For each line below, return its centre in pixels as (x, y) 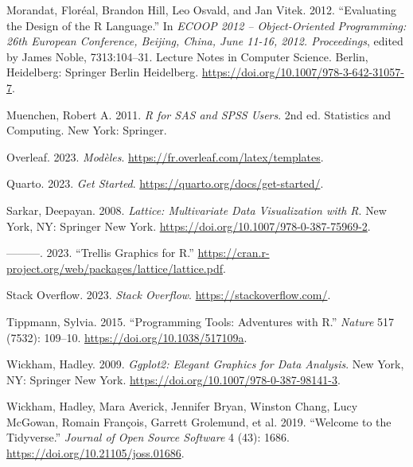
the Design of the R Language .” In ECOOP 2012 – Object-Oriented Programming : (206, 25)
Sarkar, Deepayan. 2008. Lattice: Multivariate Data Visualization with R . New (197, 210)
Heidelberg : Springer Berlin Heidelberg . (103, 72)
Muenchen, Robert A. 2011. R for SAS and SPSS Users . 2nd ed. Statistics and (199, 114)
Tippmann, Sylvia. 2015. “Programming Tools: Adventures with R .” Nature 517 (200, 321)
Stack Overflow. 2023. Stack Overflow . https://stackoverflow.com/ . (169, 295)
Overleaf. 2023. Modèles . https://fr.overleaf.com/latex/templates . (165, 156)
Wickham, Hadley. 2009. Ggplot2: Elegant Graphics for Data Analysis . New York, (205, 364)
